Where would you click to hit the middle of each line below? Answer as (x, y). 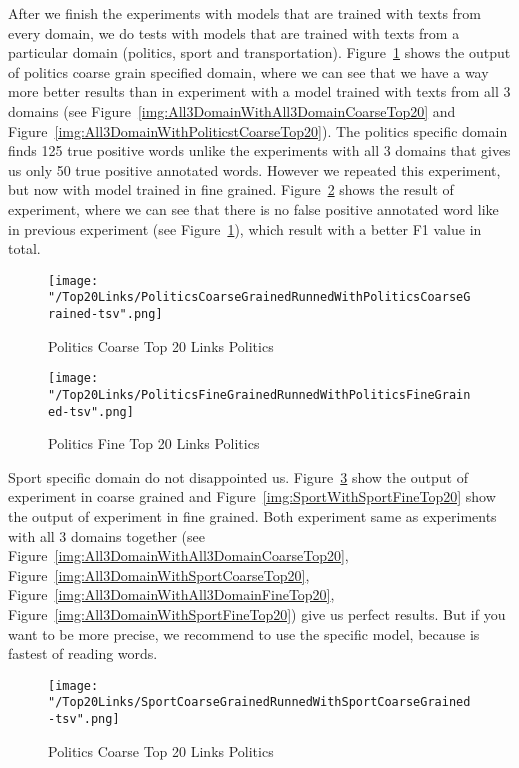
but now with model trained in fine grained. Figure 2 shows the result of (231, 189)
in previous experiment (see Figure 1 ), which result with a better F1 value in (245, 228)
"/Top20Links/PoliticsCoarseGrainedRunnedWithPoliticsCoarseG (259, 297)
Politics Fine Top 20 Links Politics (154, 443)
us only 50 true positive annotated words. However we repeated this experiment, (254, 169)
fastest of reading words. (83, 653)
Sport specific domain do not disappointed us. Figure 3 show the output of (238, 476)
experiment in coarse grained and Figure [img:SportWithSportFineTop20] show (252, 496)
